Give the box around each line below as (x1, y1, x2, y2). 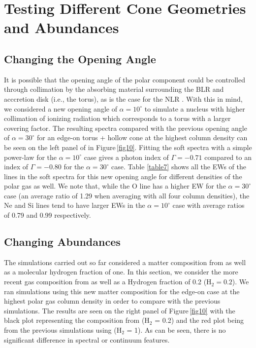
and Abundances (4, 17, 119, 38)
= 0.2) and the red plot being (155, 315, 244, 325)
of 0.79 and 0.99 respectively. (4, 210, 91, 220)
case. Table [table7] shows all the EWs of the (111, 161, 246, 172)
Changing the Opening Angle (4, 51, 156, 66)
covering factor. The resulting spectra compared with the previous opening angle (4, 122, 247, 133)
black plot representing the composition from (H (4, 315, 150, 325)
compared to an (204, 152, 252, 162)
